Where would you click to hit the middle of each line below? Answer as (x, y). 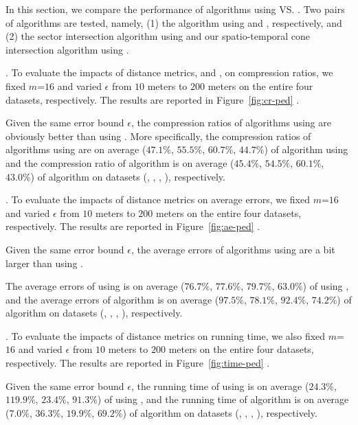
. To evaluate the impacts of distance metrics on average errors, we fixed (158, 199)
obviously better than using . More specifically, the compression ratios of (158, 136)
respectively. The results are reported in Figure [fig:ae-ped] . (133, 226)
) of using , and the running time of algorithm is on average (223, 399)
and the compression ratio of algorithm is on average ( (120, 162)
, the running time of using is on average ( (220, 386)
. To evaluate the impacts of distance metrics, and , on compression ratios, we (169, 72)
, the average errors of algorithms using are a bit (233, 249)
